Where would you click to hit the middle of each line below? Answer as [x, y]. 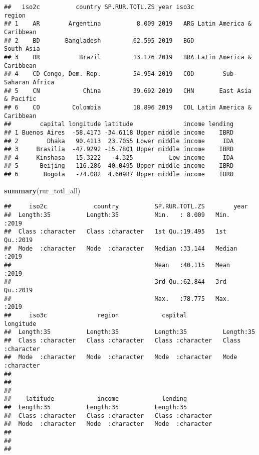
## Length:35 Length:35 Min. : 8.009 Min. [117, 215]
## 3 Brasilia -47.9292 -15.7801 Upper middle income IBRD [119, 149]
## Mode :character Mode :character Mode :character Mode [121, 357]
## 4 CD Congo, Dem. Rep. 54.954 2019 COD [99, 74]
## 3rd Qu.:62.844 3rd [115, 282]
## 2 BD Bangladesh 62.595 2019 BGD [99, 40]
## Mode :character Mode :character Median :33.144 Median [121, 248]
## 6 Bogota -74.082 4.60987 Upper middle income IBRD [119, 175]
